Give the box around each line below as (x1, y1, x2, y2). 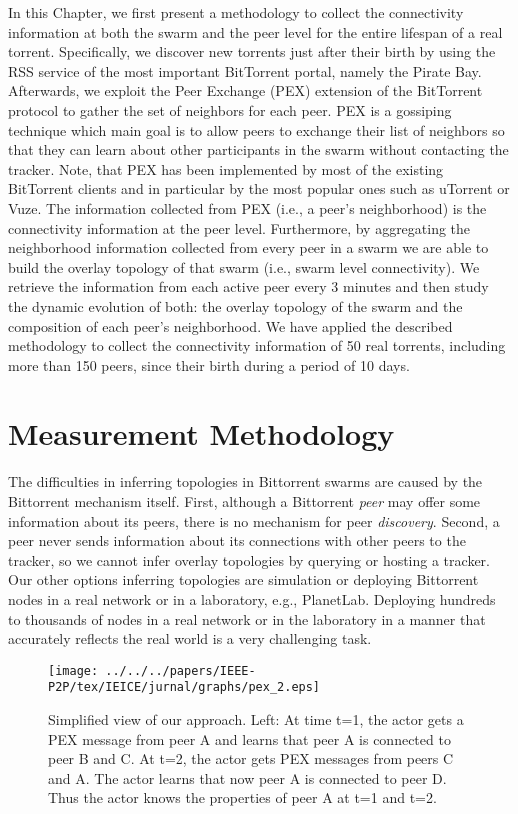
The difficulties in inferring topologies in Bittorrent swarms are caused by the (8, 471, 483, 492)
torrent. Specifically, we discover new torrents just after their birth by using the (8, 41, 496, 62)
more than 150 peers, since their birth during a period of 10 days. (8, 354, 410, 375)
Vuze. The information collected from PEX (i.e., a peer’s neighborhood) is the (8, 197, 487, 218)
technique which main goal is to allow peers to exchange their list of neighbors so (8, 119, 505, 140)
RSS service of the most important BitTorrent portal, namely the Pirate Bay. (8, 60, 482, 81)
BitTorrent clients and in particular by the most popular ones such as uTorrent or (8, 178, 510, 199)
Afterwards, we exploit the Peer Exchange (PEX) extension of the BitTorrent (8, 80, 483, 101)
